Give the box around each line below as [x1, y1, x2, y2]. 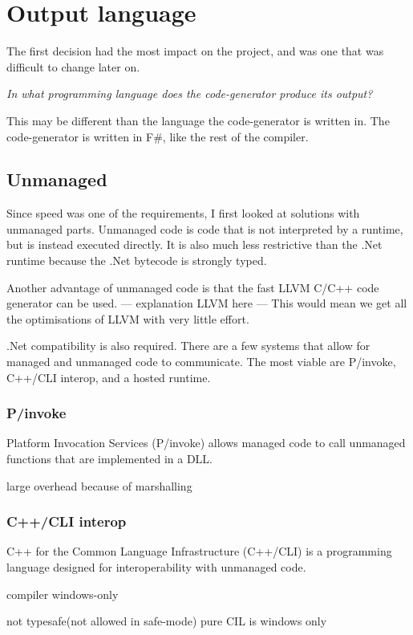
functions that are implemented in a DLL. [6, 450, 213, 467]
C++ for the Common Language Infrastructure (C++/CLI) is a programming [6, 543, 392, 560]
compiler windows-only [6, 585, 119, 602]
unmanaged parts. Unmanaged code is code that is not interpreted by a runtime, [6, 220, 403, 237]
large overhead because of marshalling [6, 477, 192, 494]
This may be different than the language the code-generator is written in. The [6, 112, 390, 128]
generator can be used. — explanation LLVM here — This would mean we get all [6, 295, 407, 311]
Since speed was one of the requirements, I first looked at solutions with [6, 205, 360, 222]
